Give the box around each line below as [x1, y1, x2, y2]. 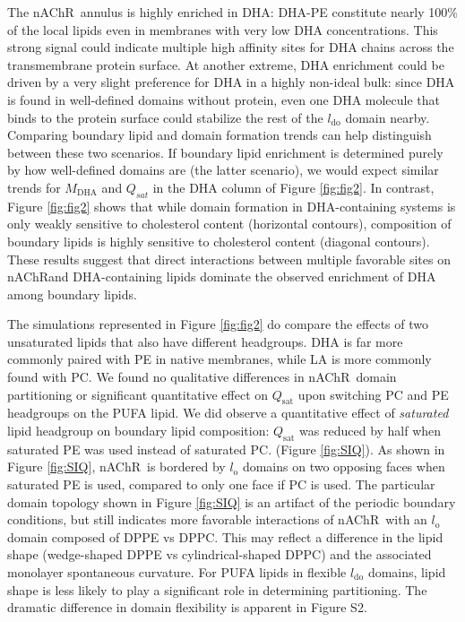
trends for [7, 177, 61, 196]
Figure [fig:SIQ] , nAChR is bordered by [7, 457, 226, 476]
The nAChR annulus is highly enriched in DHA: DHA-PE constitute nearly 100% [7, 3, 458, 21]
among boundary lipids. [7, 284, 137, 303]
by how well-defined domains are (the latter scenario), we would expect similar [7, 160, 439, 179]
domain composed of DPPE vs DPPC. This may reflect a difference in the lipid [7, 527, 443, 546]
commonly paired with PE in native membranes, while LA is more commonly [7, 350, 432, 368]
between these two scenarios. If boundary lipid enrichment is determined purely [7, 143, 443, 161]
